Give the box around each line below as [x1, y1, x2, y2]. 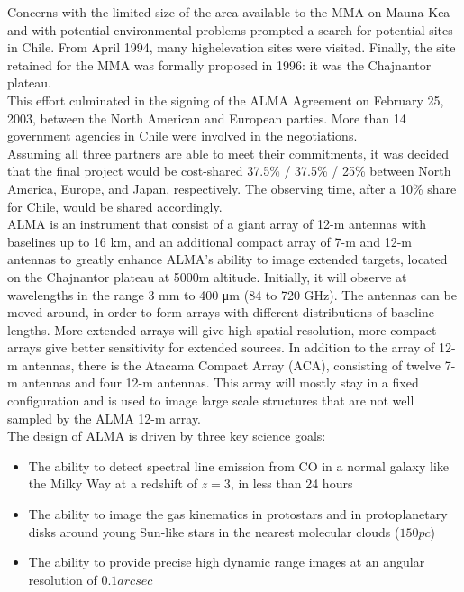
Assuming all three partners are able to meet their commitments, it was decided [7, 143, 450, 162]
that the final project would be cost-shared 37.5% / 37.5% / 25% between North [7, 161, 451, 180]
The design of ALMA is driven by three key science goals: [7, 426, 326, 445]
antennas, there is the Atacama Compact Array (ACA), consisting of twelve [22, 355, 441, 374]
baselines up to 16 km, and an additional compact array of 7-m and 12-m [7, 232, 413, 250]
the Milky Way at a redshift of [28, 474, 197, 493]
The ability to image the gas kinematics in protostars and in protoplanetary [28, 505, 448, 524]
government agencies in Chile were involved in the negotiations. [7, 126, 358, 145]
